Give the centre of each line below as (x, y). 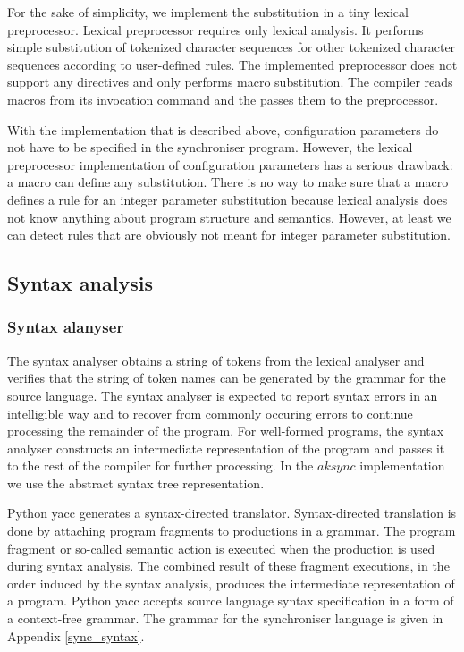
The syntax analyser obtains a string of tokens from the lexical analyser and (216, 360)
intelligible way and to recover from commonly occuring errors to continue (210, 413)
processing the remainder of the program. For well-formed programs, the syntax (226, 431)
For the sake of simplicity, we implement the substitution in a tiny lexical (208, 12)
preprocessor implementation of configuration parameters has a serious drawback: (230, 164)
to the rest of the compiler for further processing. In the (160, 466)
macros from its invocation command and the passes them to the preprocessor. (223, 99)
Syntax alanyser (66, 327)
